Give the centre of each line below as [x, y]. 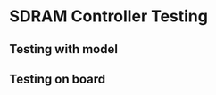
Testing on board [58, 79]
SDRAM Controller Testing [108, 16]
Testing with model [64, 49]
